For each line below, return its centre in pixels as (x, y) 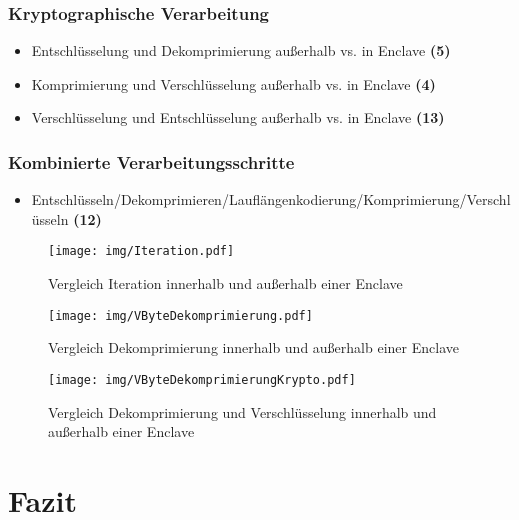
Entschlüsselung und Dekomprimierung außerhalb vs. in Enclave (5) (241, 50)
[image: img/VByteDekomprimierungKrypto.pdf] (202, 379)
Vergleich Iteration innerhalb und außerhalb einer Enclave (225, 283)
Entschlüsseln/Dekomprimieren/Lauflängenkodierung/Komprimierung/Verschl (271, 199)
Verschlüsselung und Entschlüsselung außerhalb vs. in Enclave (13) (238, 117)
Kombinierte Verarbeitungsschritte (151, 161)
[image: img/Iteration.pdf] (141, 251)
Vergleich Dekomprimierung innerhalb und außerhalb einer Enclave (253, 347)
